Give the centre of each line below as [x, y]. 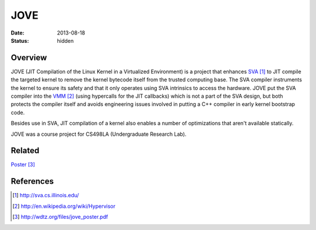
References [32, 181]
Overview [29, 58]
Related [25, 151]
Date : [18, 33]
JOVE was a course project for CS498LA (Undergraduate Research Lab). [99, 134]
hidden [66, 40]
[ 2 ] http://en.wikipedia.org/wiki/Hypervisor [64, 206]
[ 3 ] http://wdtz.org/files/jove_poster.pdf [60, 217]
